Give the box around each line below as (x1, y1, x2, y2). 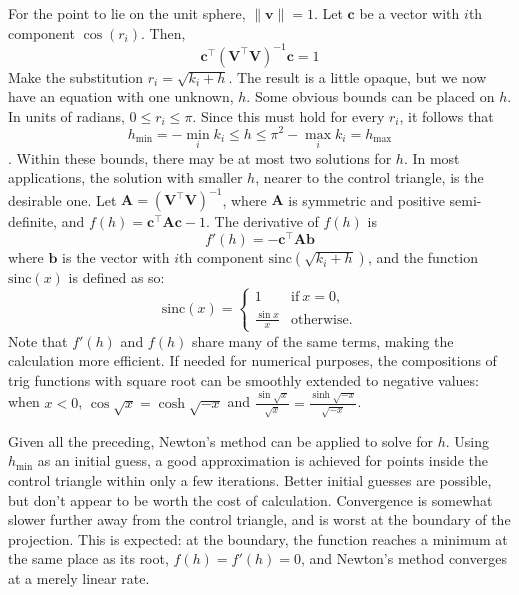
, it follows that (399, 105, 494, 126)
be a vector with (359, 3, 460, 23)
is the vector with (62, 247, 170, 268)
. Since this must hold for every (192, 105, 385, 126)
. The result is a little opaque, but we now (228, 66, 487, 87)
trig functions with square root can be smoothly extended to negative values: (8, 369, 479, 390)
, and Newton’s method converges (301, 548, 507, 569)
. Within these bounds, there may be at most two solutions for (8, 147, 392, 168)
